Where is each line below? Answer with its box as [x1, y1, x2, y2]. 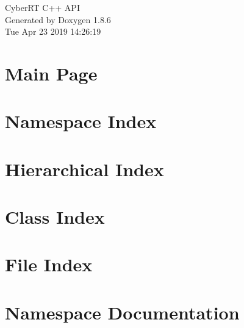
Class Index [5, 204, 105, 229]
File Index [5, 252, 93, 277]
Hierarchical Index [5, 156, 164, 181]
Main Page [5, 60, 98, 85]
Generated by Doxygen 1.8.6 [5, 13, 111, 26]
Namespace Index [5, 109, 157, 134]
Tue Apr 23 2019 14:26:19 [5, 25, 101, 38]
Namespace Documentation [5, 299, 240, 324]
